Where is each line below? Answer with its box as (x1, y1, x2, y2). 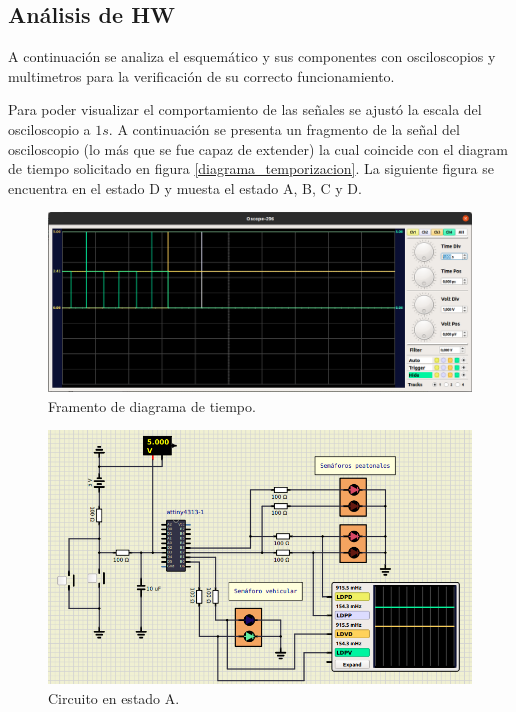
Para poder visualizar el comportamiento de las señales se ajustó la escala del (8, 99, 482, 120)
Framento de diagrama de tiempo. (48, 395, 256, 416)
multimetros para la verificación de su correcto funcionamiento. (8, 65, 395, 86)
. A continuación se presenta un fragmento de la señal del (108, 118, 460, 139)
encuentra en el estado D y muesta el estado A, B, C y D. (8, 177, 362, 198)
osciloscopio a (8, 118, 91, 139)
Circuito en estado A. (48, 687, 180, 708)
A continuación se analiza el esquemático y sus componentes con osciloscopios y (8, 46, 496, 67)
